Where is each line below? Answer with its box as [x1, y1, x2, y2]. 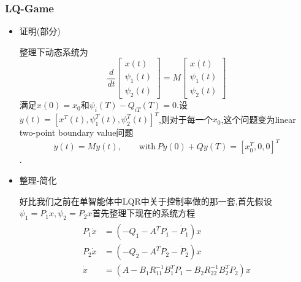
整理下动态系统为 [19, 45, 88, 58]
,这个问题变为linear [221, 112, 296, 125]
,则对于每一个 [158, 112, 213, 125]
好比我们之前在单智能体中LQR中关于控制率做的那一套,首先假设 [19, 194, 272, 207]
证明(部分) [19, 25, 61, 37]
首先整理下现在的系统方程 [92, 206, 196, 219]
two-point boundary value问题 [19, 126, 134, 139]
